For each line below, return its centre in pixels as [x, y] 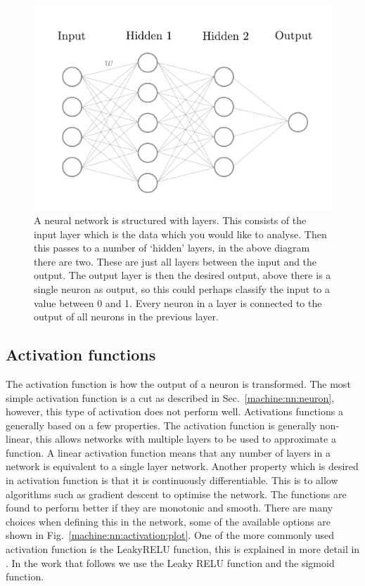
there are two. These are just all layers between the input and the [175, 261]
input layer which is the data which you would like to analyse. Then [180, 234]
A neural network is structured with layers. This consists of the [170, 220]
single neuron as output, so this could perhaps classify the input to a [182, 288]
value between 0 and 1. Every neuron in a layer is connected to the [178, 302]
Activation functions [81, 354]
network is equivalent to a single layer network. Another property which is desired [182, 466]
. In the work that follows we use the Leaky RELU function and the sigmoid [170, 562]
